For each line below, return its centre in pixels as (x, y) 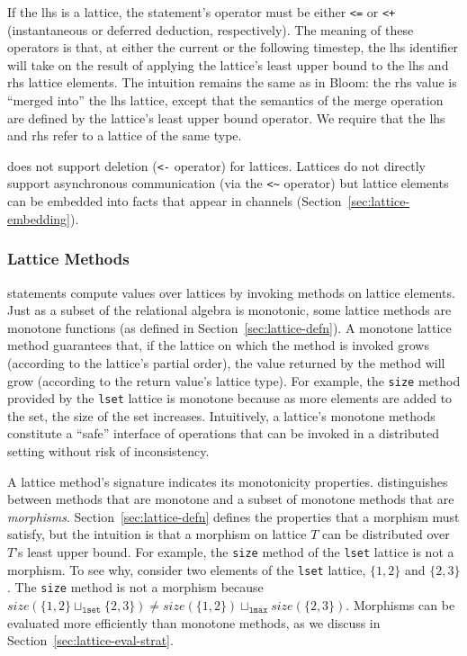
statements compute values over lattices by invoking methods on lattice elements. (231, 292)
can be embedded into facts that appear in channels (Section (175, 201)
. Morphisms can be (400, 604)
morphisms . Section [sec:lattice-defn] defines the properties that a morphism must (233, 516)
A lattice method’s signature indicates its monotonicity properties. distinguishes (228, 481)
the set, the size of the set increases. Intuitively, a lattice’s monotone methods (221, 415)
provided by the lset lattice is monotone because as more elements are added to (230, 398)
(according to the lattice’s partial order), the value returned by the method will (226, 362)
